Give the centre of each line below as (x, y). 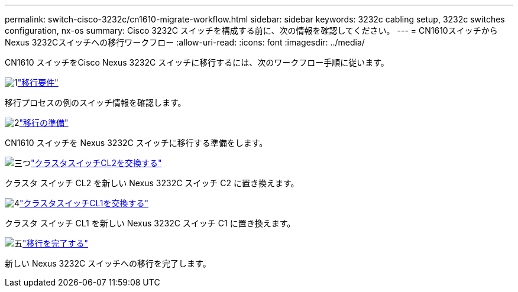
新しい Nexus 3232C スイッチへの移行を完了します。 (108, 263)
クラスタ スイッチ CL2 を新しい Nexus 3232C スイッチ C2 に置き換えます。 (152, 183)
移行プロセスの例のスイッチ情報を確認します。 (95, 103)
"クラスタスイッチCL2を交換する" (96, 163)
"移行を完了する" (56, 243)
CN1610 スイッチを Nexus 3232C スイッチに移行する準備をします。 (136, 143)
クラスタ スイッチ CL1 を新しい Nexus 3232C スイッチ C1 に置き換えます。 (150, 223)
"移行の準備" (44, 123)
